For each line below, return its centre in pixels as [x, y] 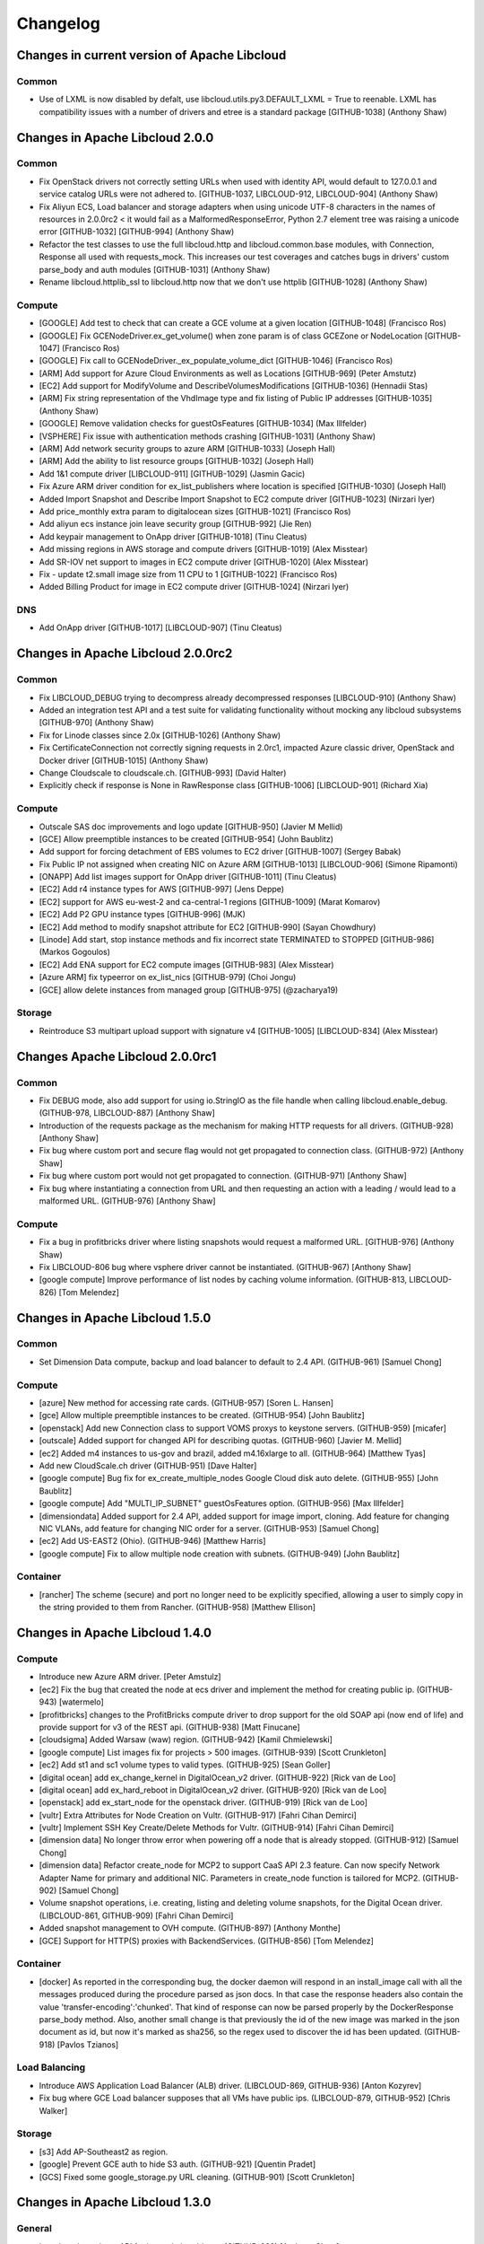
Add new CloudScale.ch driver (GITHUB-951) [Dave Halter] [148, 1465]
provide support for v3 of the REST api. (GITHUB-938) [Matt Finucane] [169, 1727]
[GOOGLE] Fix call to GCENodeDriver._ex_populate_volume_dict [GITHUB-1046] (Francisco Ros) [216, 361]
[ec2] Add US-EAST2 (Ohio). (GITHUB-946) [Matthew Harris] [152, 1541]
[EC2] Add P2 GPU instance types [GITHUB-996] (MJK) [143, 915]
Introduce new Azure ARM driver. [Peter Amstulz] [130, 1677]
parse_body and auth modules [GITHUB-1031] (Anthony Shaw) [155, 269]
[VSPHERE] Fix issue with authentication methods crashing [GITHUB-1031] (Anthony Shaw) [207, 436]
